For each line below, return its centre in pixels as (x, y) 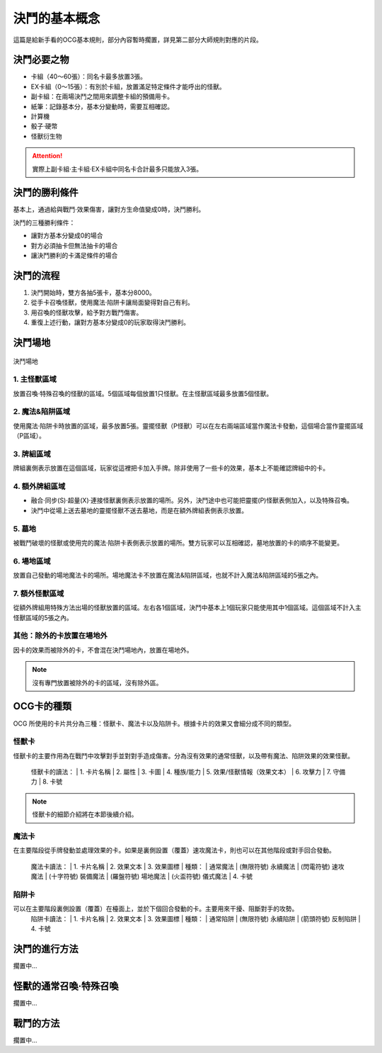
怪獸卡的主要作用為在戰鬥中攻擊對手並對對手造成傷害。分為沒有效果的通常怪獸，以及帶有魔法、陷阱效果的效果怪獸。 (183, 755)
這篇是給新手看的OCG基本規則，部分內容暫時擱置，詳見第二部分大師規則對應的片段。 (138, 40)
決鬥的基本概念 (57, 18)
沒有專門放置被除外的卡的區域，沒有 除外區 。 (97, 682)
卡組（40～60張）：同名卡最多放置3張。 (89, 77)
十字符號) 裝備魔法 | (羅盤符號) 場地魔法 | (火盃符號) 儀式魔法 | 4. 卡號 (152, 877)
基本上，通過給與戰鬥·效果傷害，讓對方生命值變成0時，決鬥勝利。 (109, 210)
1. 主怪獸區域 (35, 379)
